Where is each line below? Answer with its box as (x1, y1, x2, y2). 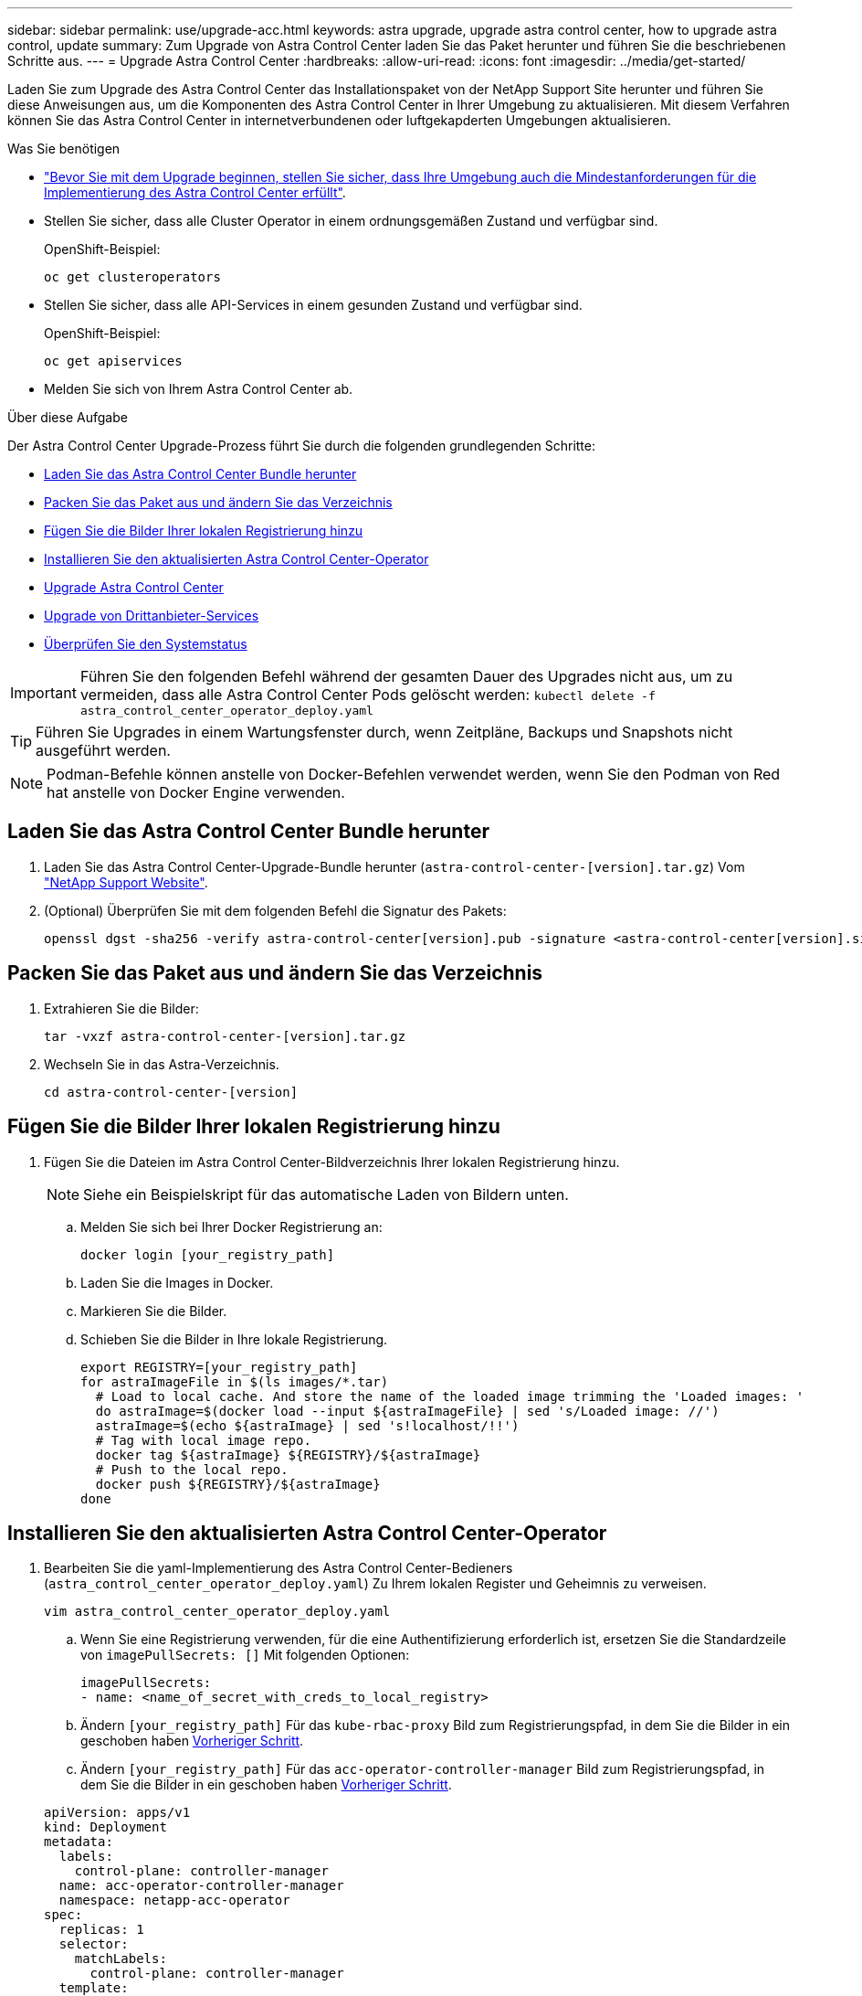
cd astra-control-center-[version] (44, 1084, 299, 1099)
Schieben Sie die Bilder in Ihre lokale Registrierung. (80, 1331, 388, 1347)
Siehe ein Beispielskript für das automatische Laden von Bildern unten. (83, 1184, 569, 1204)
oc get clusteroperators (44, 270, 221, 284)
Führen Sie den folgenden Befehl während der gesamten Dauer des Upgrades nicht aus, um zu (79, 667, 733, 685)
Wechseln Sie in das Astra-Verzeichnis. (44, 1056, 279, 1072)
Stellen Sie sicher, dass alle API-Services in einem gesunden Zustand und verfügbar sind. (44, 297, 583, 313)
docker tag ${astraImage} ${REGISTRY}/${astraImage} (95, 1447, 481, 1462)
